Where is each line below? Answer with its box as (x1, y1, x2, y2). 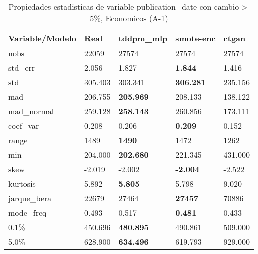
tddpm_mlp (118, 32, 168, 44)
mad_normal (8, 105, 54, 117)
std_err (8, 62, 35, 73)
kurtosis (8, 178, 36, 189)
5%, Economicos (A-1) (90, 12, 168, 24)
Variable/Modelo (8, 32, 77, 44)
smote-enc (175, 32, 216, 44)
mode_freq (8, 207, 47, 218)
